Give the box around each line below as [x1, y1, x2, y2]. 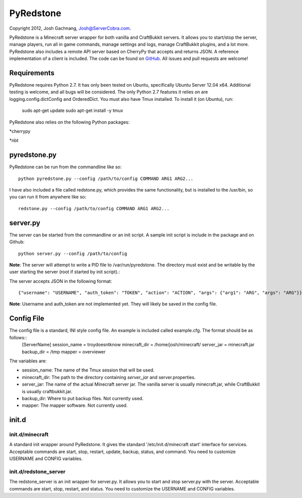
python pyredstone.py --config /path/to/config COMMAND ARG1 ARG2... [18, 175, 194, 181]
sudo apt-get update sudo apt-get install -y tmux [22, 107, 123, 113]
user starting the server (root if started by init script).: [9, 269, 120, 275]
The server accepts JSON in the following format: [9, 278, 112, 284]
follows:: [9, 334, 27, 340]
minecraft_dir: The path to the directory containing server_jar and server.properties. [22, 374, 196, 380]
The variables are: [9, 358, 47, 364]
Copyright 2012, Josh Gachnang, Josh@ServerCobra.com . [9, 25, 131, 31]
